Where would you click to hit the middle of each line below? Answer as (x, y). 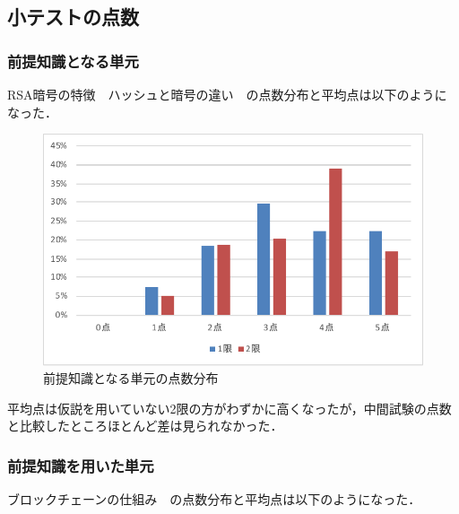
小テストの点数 (73, 17)
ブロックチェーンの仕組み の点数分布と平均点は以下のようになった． (214, 499)
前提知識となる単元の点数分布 (131, 378)
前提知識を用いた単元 (81, 465)
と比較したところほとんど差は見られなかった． (145, 426)
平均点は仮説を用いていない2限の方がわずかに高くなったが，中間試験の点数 (229, 408)
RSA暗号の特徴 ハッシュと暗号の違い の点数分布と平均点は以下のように (227, 94)
